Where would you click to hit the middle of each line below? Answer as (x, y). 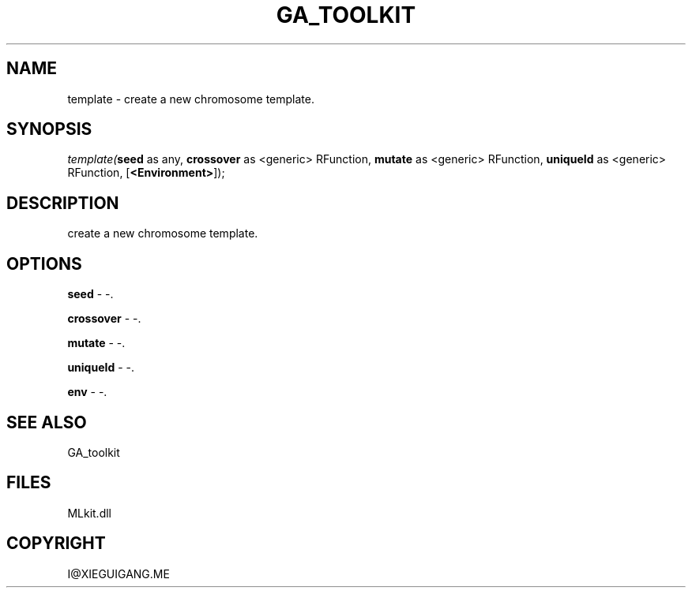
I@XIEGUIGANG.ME (118, 573)
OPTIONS (44, 263)
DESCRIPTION (63, 203)
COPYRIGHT (56, 544)
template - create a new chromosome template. (191, 99)
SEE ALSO (47, 422)
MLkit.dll (89, 513)
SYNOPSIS (49, 129)
